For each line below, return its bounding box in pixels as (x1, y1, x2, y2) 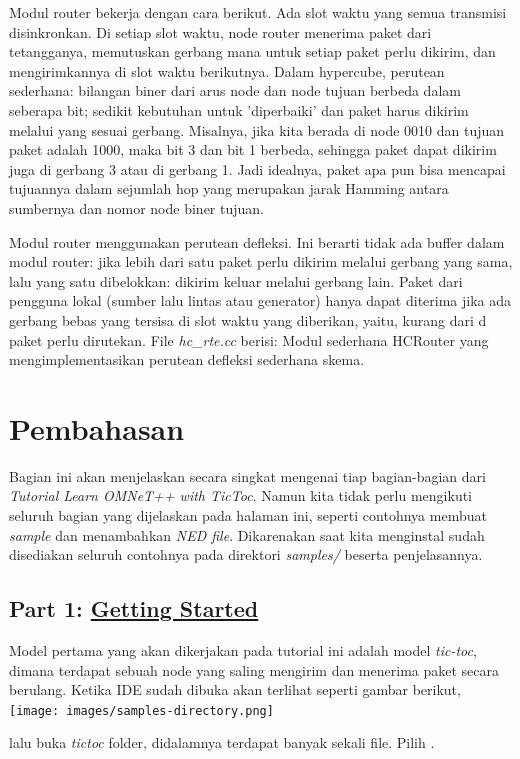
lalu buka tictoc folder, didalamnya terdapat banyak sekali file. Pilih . (9, 732, 435, 753)
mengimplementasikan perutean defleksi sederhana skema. (9, 349, 365, 370)
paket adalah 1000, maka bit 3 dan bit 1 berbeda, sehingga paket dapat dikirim (9, 139, 497, 160)
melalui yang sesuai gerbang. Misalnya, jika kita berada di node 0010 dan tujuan (9, 119, 505, 140)
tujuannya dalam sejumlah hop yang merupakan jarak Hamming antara (9, 178, 449, 199)
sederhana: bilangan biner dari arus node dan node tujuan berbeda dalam (9, 80, 461, 101)
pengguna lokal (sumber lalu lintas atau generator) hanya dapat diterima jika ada (9, 290, 512, 311)
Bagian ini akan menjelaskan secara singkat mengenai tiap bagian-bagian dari (9, 465, 486, 486)
